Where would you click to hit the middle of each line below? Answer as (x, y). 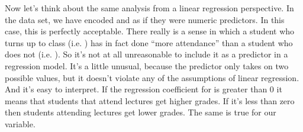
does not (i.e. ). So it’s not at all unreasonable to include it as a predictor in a (146, 54)
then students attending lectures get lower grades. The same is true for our (141, 112)
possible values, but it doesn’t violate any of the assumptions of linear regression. (152, 77)
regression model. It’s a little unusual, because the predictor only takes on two (147, 65)
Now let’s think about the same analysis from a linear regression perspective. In (149, 8)
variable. (20, 123)
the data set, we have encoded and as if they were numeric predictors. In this (145, 19)
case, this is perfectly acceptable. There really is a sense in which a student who (150, 31)
